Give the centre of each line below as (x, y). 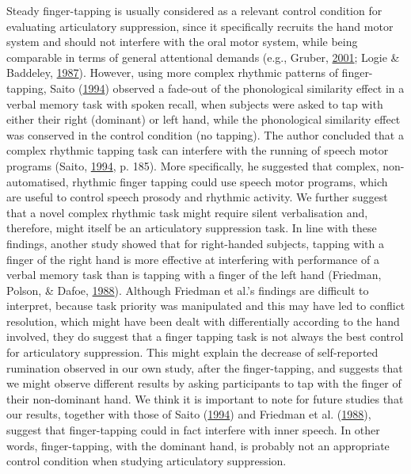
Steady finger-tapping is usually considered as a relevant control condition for (194, 10)
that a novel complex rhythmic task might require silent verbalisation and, (187, 212)
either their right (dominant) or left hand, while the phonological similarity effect (204, 119)
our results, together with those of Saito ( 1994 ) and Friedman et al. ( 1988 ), (189, 414)
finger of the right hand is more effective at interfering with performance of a (193, 259)
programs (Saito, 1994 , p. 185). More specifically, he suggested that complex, (193, 165)
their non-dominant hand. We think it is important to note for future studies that (205, 398)
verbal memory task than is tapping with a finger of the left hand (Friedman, (194, 275)
